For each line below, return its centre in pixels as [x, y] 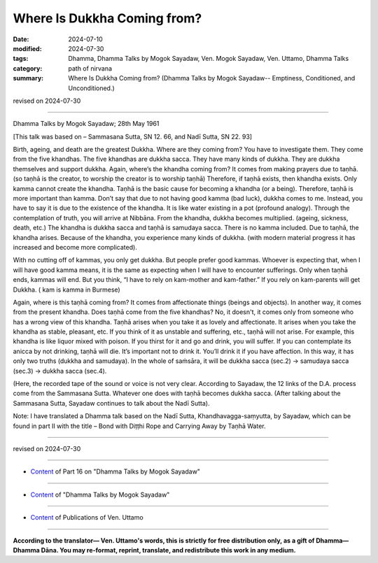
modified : [27, 48]
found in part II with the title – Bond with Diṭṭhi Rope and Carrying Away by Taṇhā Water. [139, 426]
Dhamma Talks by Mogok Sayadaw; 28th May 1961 [86, 124]
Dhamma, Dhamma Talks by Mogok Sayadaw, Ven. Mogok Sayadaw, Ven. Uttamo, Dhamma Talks [209, 59]
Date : [21, 39]
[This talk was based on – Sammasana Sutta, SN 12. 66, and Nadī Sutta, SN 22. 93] [132, 136]
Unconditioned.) [91, 88]
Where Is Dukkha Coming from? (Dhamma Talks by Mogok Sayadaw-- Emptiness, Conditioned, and [212, 78]
